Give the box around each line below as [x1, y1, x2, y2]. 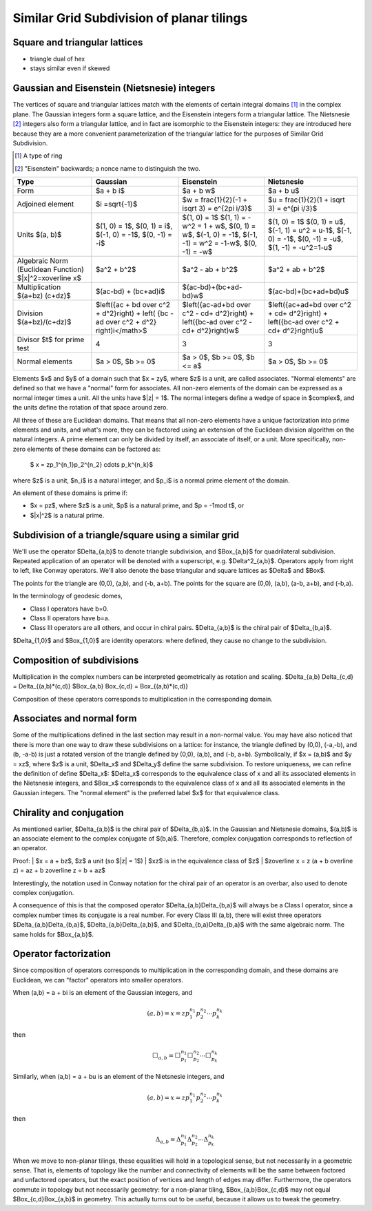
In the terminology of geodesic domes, [12, 592, 123, 600]
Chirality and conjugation [12, 806, 124, 819]
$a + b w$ [182, 186, 216, 196]
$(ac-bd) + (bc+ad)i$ [95, 286, 165, 296]
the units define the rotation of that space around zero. [12, 403, 169, 412]
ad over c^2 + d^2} [95, 317, 157, 327]
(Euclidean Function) [17, 265, 84, 275]
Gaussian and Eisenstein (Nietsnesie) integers [12, 83, 216, 94]
